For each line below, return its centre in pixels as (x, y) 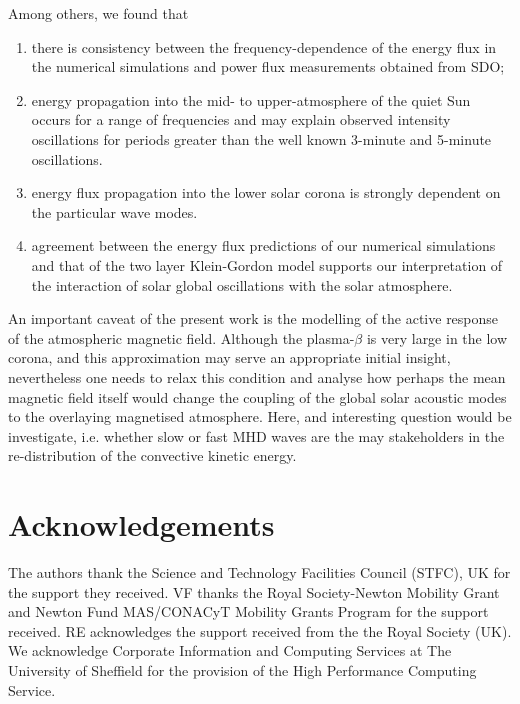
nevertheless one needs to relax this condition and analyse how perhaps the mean (257, 376)
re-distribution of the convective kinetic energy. (152, 455)
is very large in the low (437, 337)
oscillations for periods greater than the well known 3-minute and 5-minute (261, 138)
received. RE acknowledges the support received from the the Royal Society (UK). (260, 630)
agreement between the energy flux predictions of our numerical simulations (263, 245)
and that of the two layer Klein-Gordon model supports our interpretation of (267, 264)
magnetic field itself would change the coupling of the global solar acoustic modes (257, 396)
